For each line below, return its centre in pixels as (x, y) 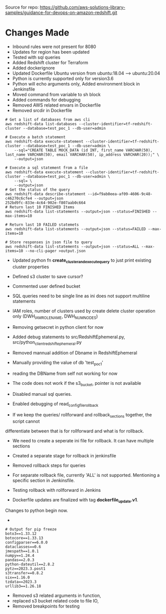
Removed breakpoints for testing (46, 606)
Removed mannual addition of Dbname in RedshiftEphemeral (75, 353)
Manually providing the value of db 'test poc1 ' (58, 363)
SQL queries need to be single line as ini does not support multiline (81, 296)
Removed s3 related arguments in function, (57, 595)
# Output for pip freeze (31, 529)
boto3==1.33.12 (21, 534)
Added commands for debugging (46, 100)
